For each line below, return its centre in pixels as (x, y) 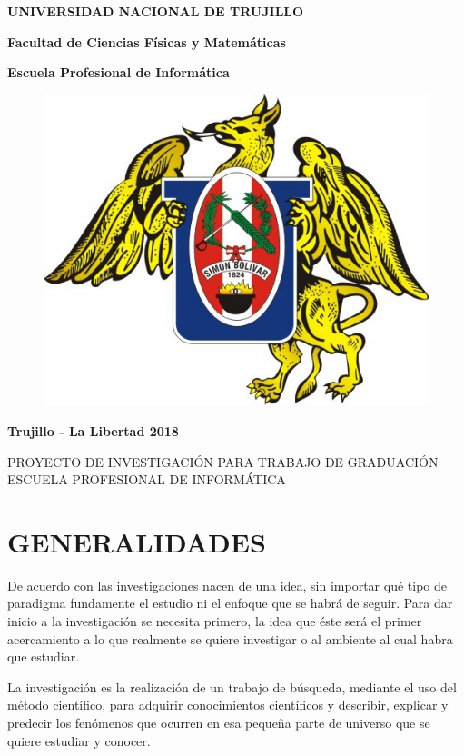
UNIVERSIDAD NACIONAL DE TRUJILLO (156, 11)
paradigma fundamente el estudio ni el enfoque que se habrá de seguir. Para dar (230, 603)
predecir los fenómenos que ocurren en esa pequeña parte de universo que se (219, 722)
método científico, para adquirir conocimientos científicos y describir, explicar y (228, 705)
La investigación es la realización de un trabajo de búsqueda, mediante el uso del (232, 686)
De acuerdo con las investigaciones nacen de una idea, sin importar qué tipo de (227, 585)
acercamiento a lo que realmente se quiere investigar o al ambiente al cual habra (230, 638)
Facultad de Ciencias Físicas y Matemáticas (147, 41)
